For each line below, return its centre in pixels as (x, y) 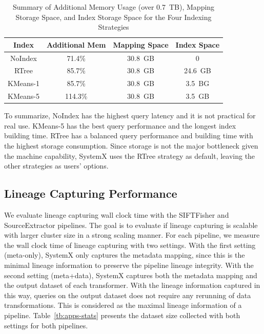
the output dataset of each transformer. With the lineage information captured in (132, 285)
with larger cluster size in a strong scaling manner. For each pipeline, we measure (132, 235)
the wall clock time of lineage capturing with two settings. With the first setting (130, 245)
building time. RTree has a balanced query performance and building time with (129, 135)
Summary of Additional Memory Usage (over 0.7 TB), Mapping (114, 7)
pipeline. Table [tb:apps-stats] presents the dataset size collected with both (122, 315)
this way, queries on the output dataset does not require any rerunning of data (128, 295)
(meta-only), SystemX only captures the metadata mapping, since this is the (125, 255)
